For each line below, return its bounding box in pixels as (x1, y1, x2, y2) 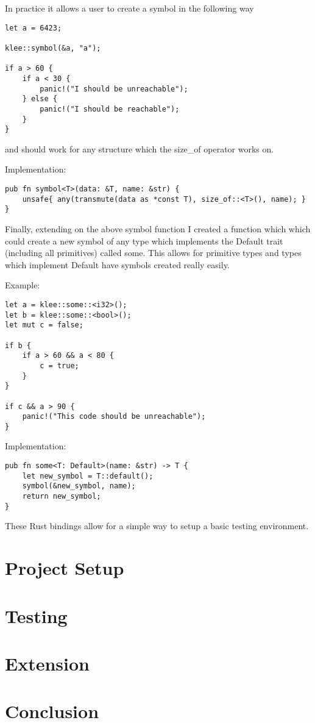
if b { (5, 341, 31, 350)
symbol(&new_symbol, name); (22, 482, 136, 491)
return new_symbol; (22, 492, 101, 501)
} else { (22, 94, 57, 104)
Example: (5, 279, 40, 291)
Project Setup (5, 555, 124, 580)
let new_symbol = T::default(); (22, 471, 154, 480)
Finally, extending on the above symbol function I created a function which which (5, 222, 311, 235)
